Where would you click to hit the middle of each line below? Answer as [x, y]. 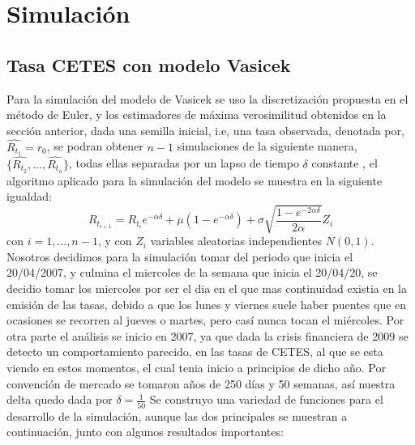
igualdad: [30, 196]
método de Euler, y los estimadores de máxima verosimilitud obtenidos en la [197, 114]
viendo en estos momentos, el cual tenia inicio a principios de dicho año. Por [197, 367]
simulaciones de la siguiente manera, [267, 146]
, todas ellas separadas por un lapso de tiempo [184, 163]
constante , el [344, 163]
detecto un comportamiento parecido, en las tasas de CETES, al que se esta [195, 352]
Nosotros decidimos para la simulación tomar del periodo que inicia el [180, 256]
